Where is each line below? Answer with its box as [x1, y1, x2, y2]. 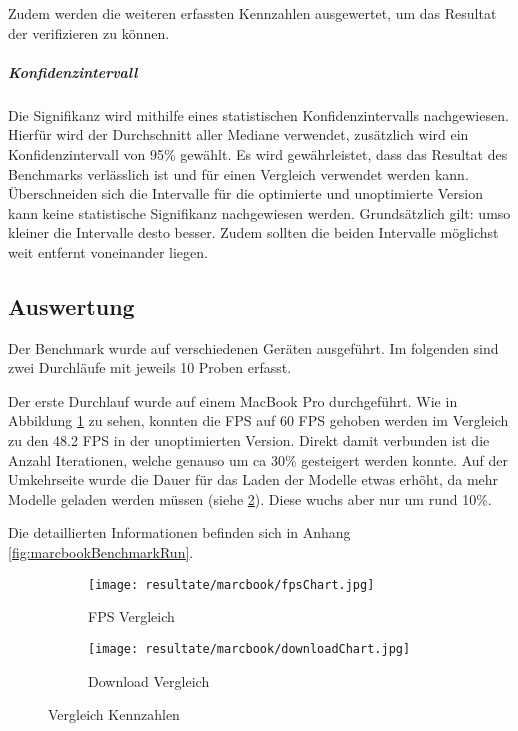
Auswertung [8, 290, 135, 321]
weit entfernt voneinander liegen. [8, 241, 208, 262]
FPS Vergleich [88, 606, 175, 627]
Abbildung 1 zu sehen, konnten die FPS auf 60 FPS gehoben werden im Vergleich [8, 410, 509, 431]
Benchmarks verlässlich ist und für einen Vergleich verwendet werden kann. [8, 163, 469, 184]
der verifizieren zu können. [8, 22, 170, 43]
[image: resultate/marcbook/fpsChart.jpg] [88, 577, 375, 592]
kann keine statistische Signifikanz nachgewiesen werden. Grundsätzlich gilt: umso [8, 202, 511, 223]
